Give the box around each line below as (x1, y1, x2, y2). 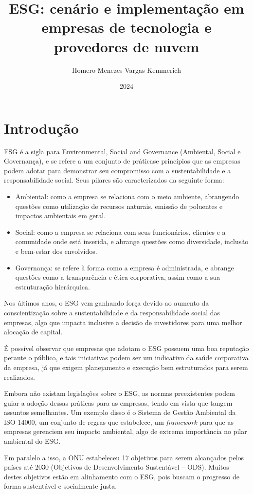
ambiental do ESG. (4, 436, 61, 446)
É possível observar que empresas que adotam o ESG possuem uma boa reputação (4, 343, 249, 353)
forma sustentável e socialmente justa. (4, 481, 117, 491)
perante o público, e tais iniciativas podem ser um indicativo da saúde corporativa (4, 352, 249, 363)
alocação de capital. (4, 327, 63, 337)
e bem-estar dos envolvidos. (15, 246, 97, 256)
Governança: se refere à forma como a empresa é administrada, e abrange (15, 262, 234, 272)
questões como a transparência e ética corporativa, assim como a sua (15, 272, 220, 282)
